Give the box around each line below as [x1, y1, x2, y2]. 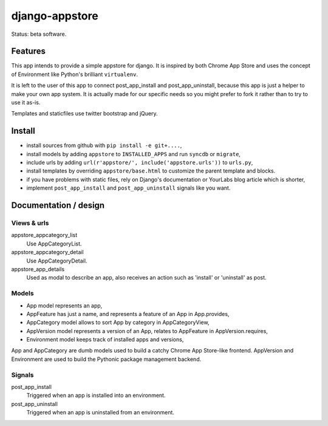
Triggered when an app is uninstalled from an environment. [26, 409, 174, 416]
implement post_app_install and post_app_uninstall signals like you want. [26, 184, 231, 191]
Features [11, 46, 46, 57]
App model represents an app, [26, 301, 103, 309]
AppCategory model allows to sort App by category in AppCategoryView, [26, 319, 210, 326]
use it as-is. [11, 99, 41, 106]
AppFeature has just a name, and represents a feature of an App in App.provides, [26, 310, 230, 317]
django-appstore [11, 9, 98, 22]
